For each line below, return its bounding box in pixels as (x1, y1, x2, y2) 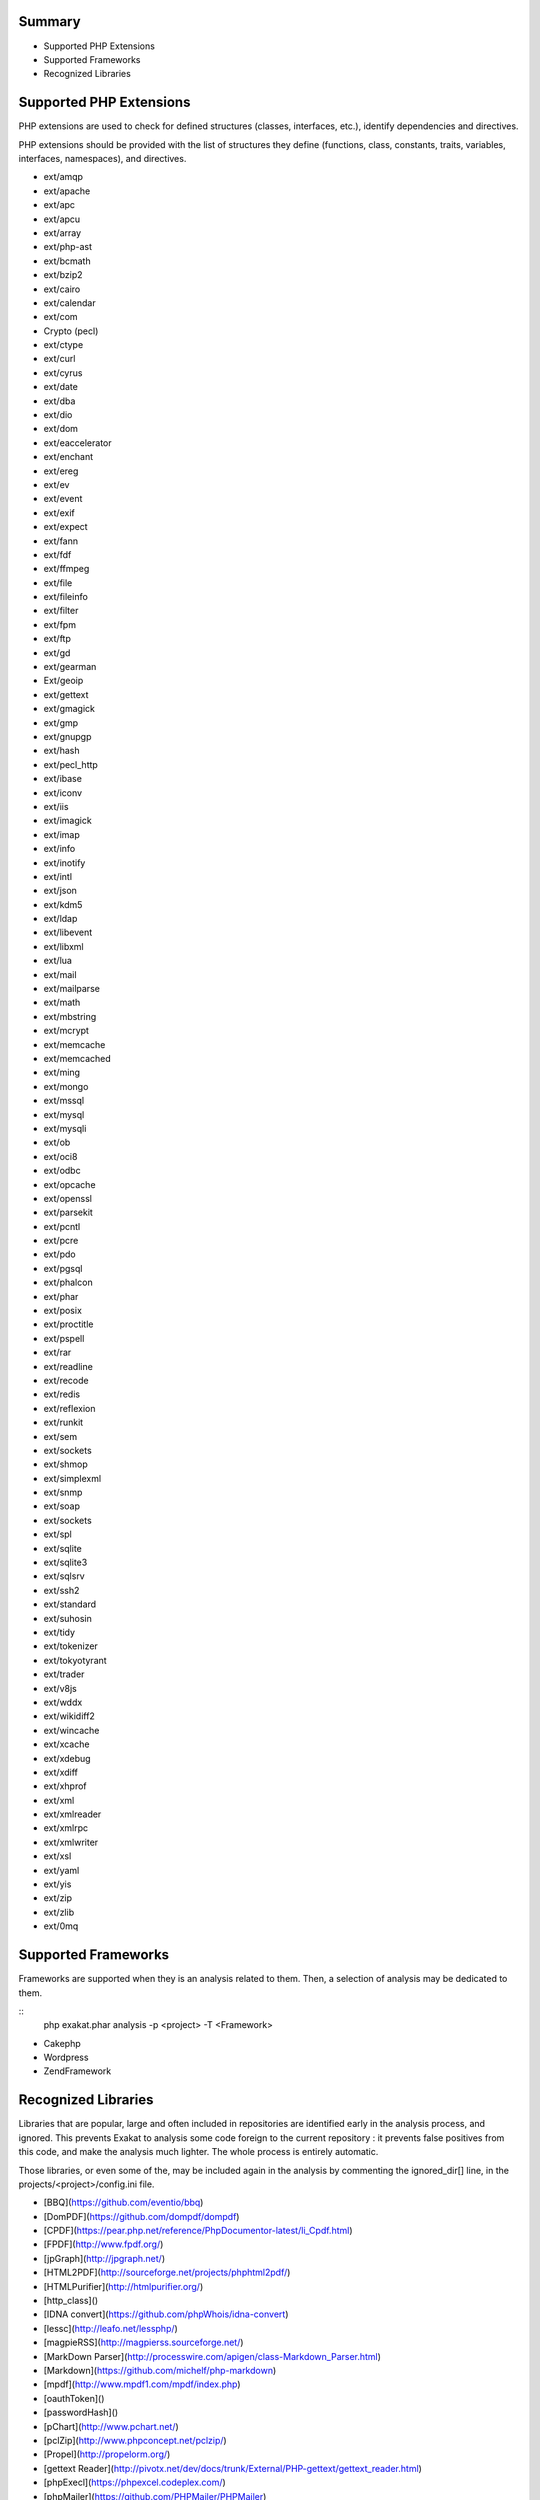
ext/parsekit (43, 1206, 94, 1219)
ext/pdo (43, 1248, 76, 1260)
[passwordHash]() (43, 2406, 119, 2419)
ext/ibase (43, 773, 82, 785)
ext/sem (43, 1430, 78, 1442)
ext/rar (43, 1346, 72, 1359)
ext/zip (43, 1892, 73, 1904)
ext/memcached (43, 1052, 112, 1064)
